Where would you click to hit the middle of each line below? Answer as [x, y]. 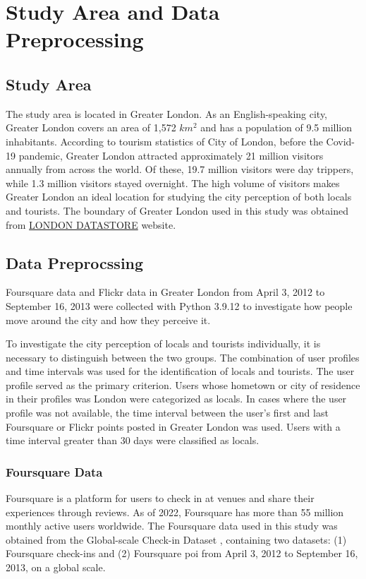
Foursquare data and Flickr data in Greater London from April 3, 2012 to [165, 292]
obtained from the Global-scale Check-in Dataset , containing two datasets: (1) [176, 539]
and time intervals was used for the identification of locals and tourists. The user [180, 371]
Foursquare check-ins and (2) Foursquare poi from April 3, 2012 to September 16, [182, 553]
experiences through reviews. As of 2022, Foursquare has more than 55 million [175, 512]
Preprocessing [75, 39]
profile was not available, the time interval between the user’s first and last [167, 413]
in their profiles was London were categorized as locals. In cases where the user [176, 399]
